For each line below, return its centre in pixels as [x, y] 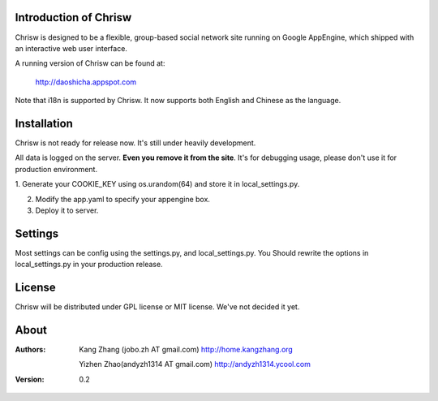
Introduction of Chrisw [73, 17]
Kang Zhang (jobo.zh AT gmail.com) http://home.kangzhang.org [186, 350]
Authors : [30, 350]
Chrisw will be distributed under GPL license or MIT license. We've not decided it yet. [157, 307]
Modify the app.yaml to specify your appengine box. [123, 199]
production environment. [56, 169]
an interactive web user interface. [71, 48]
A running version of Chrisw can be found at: [90, 63]
